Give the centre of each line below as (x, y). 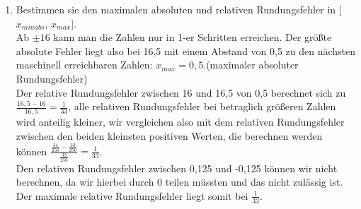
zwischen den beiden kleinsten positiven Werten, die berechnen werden (169, 136)
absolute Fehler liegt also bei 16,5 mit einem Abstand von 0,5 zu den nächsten (186, 50)
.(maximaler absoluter (251, 65)
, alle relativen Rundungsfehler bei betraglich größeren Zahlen (202, 106)
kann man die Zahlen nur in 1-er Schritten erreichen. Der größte (193, 37)
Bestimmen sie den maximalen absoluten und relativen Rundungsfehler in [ (179, 9)
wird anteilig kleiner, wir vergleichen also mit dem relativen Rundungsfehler (180, 122)
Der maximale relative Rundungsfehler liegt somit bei (132, 195)
